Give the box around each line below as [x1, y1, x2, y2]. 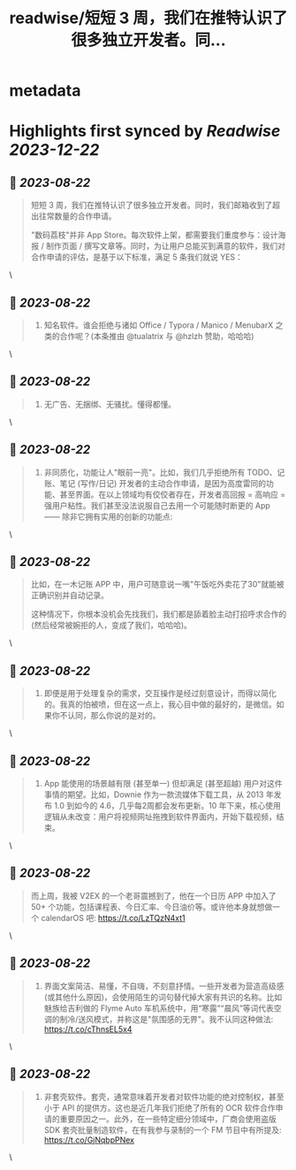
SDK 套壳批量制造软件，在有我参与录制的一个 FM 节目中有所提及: [43, 1124, 282, 1135]
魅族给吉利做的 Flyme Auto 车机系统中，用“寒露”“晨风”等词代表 [43, 1003, 274, 1013]
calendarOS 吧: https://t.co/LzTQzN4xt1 [41, 912, 186, 923]
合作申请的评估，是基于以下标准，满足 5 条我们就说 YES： [30, 252, 243, 262]
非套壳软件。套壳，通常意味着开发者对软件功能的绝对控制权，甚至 [43, 1091, 285, 1102]
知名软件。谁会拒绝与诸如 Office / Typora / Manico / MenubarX [43, 320, 274, 330]
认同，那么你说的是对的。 [67, 710, 161, 721]
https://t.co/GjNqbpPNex [43, 1135, 135, 1145]
